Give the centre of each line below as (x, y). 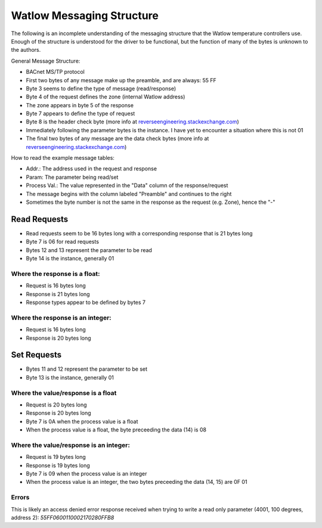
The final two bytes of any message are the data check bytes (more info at (117, 139)
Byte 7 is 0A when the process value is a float (82, 421)
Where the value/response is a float (64, 393)
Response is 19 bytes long (58, 465)
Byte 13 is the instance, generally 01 (70, 377)
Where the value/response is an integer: (71, 445)
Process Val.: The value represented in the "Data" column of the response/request (127, 185)
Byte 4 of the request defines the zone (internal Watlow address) (106, 97)
